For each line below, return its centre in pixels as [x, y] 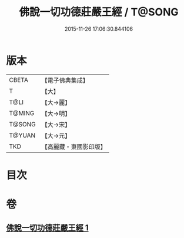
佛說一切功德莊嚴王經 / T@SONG [99, 12]
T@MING [22, 113]
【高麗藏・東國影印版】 [74, 146]
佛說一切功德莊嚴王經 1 [48, 228]
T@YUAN [22, 135]
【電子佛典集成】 [65, 80]
